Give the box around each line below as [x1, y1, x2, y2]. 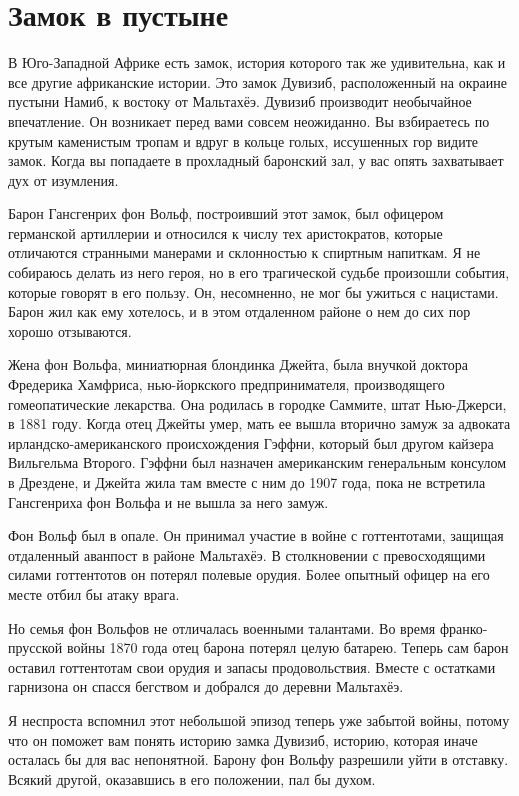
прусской [8, 637, 63, 658]
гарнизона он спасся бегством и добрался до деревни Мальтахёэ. [8, 676, 404, 697]
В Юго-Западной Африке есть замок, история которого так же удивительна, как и [8, 52, 506, 73]
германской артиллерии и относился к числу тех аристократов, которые [8, 222, 443, 243]
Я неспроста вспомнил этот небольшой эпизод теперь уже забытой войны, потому [8, 709, 510, 730]
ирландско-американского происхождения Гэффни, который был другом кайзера [8, 432, 494, 453]
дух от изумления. [8, 169, 119, 190]
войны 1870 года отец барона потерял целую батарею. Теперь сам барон [66, 637, 509, 658]
